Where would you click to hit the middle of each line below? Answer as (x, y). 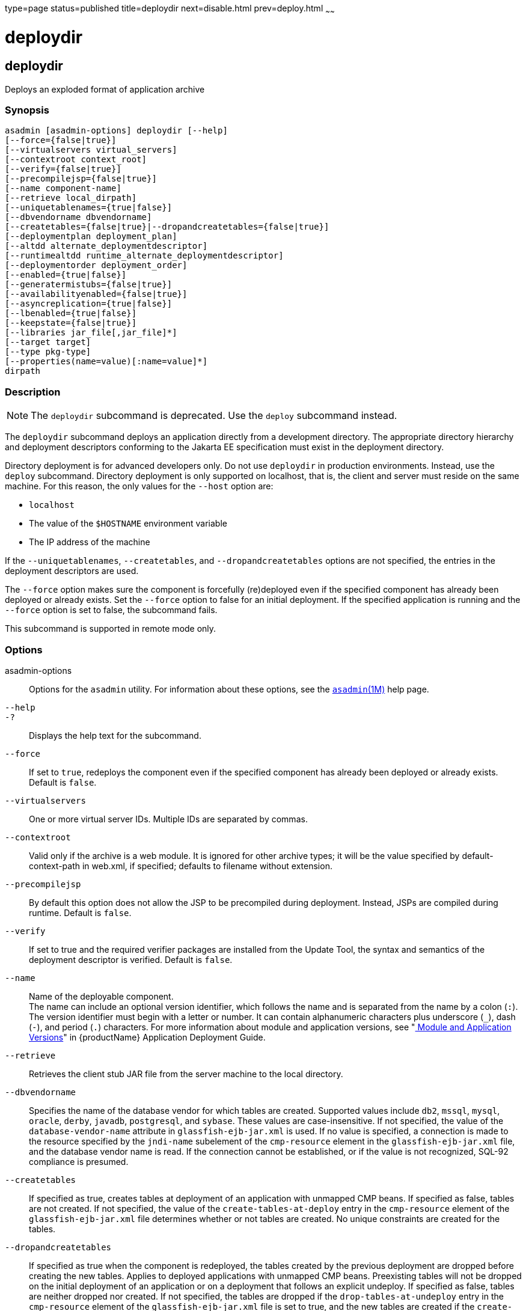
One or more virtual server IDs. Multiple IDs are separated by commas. (168, 819)
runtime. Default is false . (80, 912)
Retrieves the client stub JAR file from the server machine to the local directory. (186, 1074)
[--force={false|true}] (61, 140)
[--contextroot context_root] (76, 160)
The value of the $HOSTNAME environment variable (128, 524)
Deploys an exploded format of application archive (105, 89)
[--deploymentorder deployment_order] (96, 265)
